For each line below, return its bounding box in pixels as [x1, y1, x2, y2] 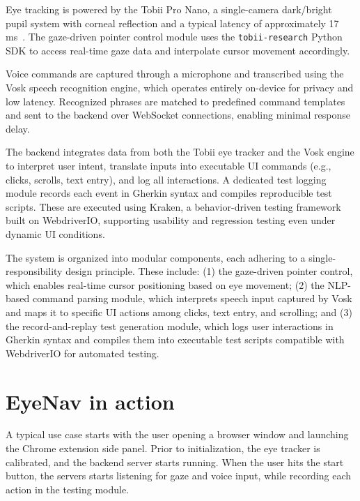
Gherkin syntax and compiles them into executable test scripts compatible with [6, 332, 345, 347]
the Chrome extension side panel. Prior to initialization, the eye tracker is [6, 441, 320, 456]
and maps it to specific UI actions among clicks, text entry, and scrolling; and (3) [6, 304, 352, 319]
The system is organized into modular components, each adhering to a [6, 250, 306, 264]
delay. [6, 121, 30, 135]
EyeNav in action [6, 387, 175, 415]
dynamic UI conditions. [6, 226, 105, 241]
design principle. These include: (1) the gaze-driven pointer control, [65, 264, 353, 278]
